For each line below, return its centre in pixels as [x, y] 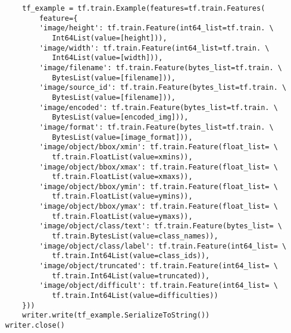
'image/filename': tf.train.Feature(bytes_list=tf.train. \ [160, 67]
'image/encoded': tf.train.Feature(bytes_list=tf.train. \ [158, 107]
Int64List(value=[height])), [109, 38]
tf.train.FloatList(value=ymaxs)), [122, 216]
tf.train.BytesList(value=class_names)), [135, 236]
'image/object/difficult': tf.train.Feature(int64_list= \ [158, 286]
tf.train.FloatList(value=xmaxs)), [122, 177]
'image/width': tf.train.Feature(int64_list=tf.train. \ [154, 48]
